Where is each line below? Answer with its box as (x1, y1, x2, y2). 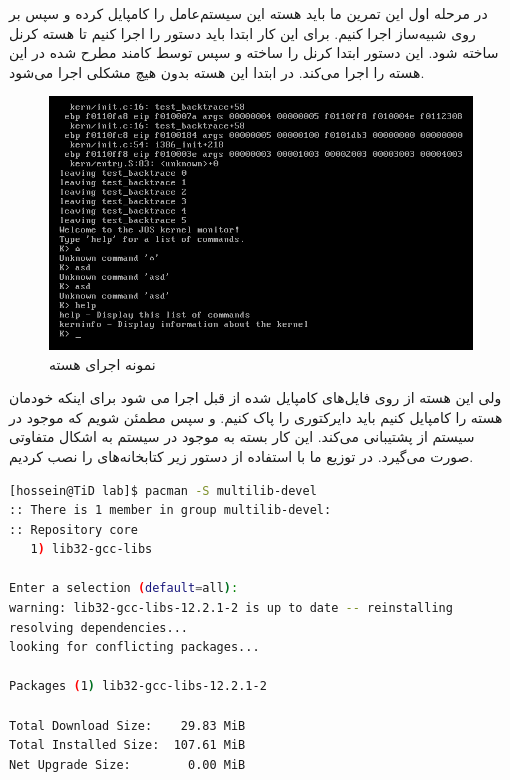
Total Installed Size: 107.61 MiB (9, 738, 246, 753)
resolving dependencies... (9, 620, 188, 635)
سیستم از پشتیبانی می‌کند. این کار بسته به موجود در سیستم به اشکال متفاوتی (9, 426, 475, 447)
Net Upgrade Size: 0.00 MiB (9, 757, 246, 772)
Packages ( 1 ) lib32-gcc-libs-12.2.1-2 (9, 679, 267, 694)
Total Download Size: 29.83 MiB (9, 718, 246, 733)
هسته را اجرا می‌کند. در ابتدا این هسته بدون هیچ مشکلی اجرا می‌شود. (9, 61, 425, 82)
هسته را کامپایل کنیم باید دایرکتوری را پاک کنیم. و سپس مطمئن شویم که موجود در (9, 406, 503, 427)
